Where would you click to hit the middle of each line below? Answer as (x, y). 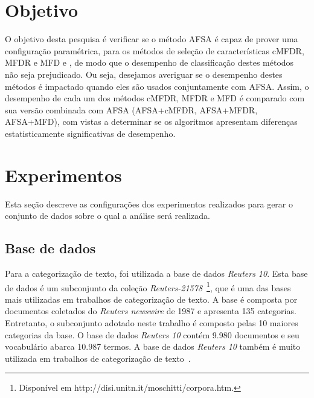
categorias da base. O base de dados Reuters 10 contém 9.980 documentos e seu (152, 334)
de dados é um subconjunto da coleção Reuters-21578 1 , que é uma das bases (148, 286)
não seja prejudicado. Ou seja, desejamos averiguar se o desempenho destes (144, 74)
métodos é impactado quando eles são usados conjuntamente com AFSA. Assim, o (157, 86)
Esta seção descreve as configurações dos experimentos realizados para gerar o (149, 204)
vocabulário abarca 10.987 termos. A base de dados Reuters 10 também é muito (153, 346)
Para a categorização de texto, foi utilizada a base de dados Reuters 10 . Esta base (156, 273)
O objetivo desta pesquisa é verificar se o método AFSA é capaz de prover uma (152, 39)
